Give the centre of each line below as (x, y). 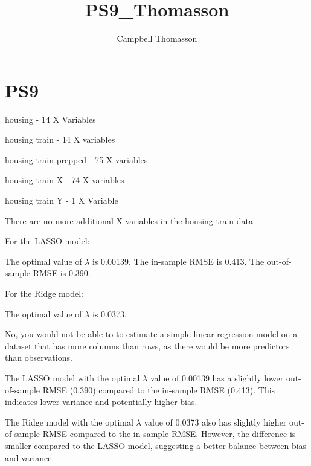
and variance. (30, 457)
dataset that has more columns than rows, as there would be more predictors (147, 345)
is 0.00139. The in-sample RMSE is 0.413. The (178, 261)
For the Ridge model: (44, 293)
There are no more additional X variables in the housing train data (129, 220)
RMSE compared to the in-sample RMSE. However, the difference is (169, 434)
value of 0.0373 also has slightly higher (215, 422)
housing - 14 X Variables (50, 119)
